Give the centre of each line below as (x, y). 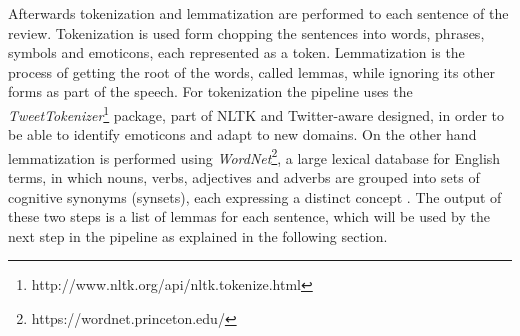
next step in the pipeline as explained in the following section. (198, 235)
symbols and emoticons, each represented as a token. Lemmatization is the (236, 52)
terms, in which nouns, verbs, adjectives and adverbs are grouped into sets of (244, 177)
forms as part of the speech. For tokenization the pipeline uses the (210, 91)
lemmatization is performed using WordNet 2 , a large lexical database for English (254, 156)
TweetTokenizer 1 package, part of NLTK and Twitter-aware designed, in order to (256, 113)
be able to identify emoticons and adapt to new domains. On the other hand (242, 134)
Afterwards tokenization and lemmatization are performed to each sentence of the (258, 13)
